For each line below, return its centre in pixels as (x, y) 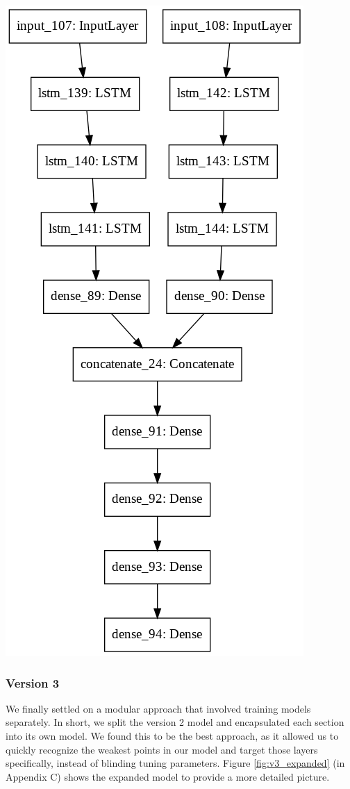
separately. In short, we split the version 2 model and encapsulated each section (175, 722)
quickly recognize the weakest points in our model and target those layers (162, 749)
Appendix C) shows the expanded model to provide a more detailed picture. (168, 776)
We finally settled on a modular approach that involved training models (158, 708)
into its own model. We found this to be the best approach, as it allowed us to (172, 736)
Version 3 (33, 682)
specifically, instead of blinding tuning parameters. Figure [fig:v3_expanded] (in (175, 763)
